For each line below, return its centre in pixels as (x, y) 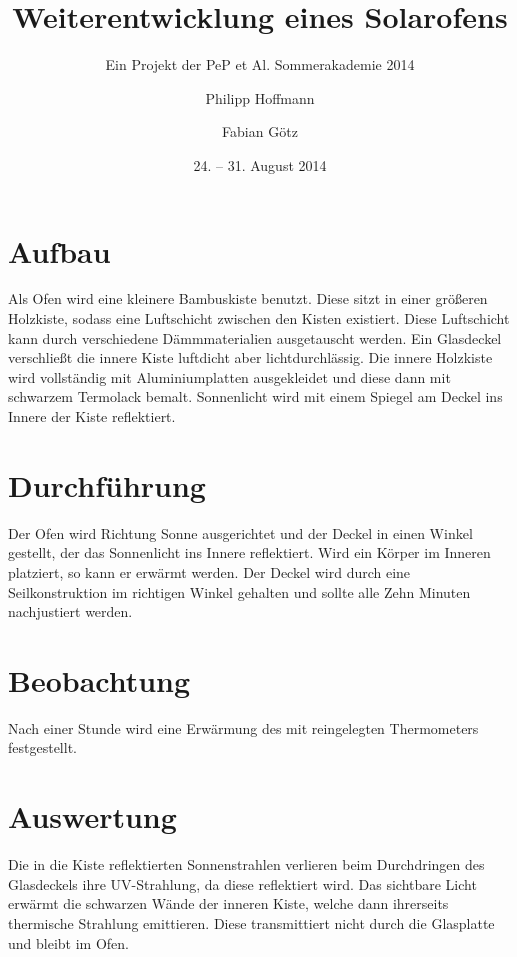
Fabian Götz (260, 131)
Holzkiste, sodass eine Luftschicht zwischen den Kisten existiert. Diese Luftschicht (259, 318)
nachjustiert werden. (70, 611)
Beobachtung (99, 679)
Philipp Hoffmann (260, 97)
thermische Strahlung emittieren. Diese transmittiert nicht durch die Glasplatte (251, 922)
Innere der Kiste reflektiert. (92, 416)
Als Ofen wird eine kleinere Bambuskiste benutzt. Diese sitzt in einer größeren (248, 298)
